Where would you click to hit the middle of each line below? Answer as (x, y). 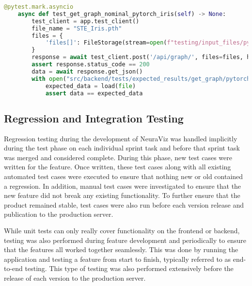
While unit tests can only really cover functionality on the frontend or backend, (122, 230)
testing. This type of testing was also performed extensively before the (129, 268)
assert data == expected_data (94, 93)
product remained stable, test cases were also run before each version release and (124, 204)
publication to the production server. (59, 214)
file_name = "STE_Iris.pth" (77, 28)
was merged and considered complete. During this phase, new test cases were (118, 157)
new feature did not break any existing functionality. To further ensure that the (122, 195)
